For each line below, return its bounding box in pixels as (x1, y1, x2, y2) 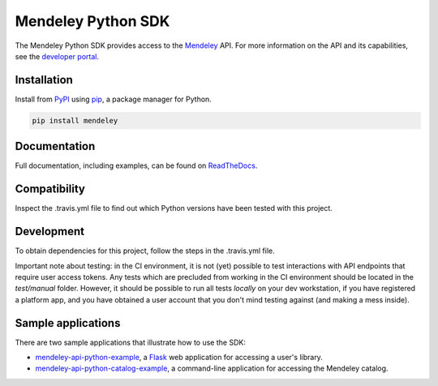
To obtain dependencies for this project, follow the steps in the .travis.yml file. (15, 246, 275, 255)
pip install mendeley (32, 116, 118, 125)
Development (15, 225, 85, 238)
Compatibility (15, 182, 85, 196)
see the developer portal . (15, 51, 99, 61)
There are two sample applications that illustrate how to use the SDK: (15, 337, 247, 347)
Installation (15, 73, 73, 87)
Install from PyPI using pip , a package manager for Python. (15, 94, 213, 104)
